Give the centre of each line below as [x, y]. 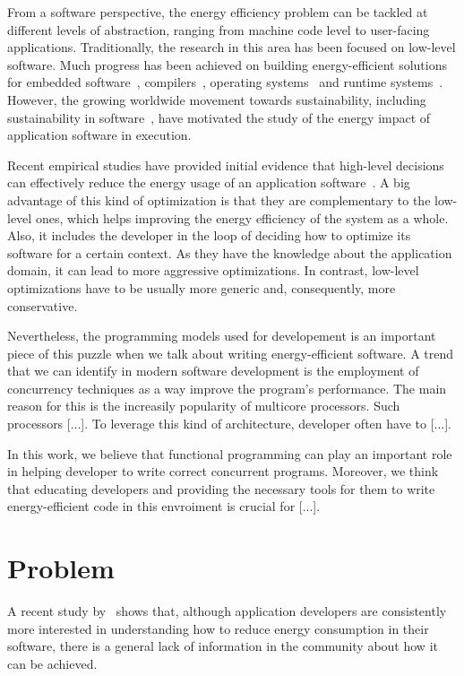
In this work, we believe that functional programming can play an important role [230, 453]
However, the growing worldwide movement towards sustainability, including [217, 99]
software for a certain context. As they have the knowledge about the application [230, 252]
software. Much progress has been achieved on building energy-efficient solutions [227, 64]
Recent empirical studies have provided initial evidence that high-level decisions [226, 165]
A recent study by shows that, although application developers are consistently [227, 611]
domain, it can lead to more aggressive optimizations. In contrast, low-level [213, 270]
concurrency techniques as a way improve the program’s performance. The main [227, 388]
